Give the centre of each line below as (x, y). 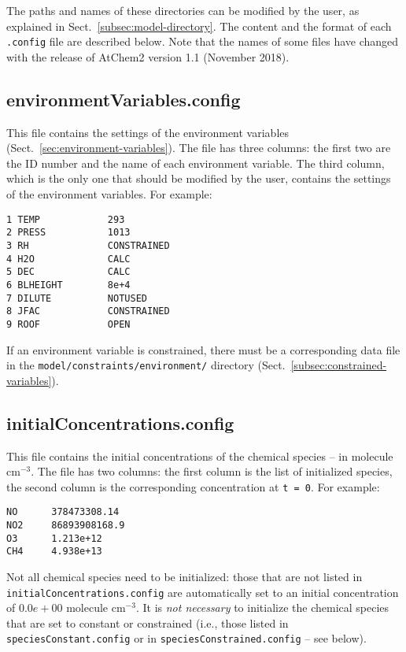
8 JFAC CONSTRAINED (88, 311)
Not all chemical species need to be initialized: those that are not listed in (185, 577)
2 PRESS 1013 (68, 233)
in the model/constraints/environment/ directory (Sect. (146, 365)
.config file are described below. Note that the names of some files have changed (203, 41)
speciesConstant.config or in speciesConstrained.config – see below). (186, 638)
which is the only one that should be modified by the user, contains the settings (199, 178)
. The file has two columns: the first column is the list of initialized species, (212, 471)
